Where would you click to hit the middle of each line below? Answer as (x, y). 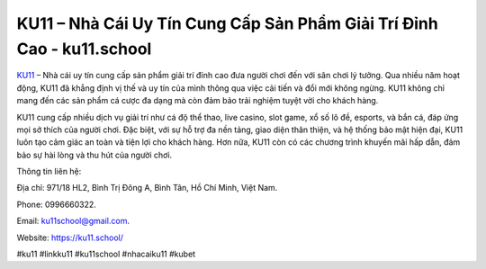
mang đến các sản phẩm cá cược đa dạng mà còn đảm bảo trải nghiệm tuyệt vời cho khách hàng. (198, 101)
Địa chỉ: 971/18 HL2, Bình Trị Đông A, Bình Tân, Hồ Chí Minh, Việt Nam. (147, 188)
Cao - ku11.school (84, 49)
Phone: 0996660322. (56, 204)
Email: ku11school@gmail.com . (73, 221)
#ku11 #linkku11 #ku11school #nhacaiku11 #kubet (106, 254)
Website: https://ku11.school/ (70, 238)
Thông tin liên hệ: (49, 172)
